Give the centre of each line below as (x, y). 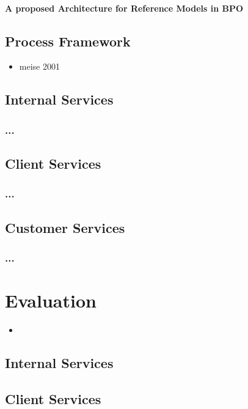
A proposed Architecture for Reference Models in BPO (124, 8)
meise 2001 (39, 66)
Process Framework (68, 41)
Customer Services (65, 227)
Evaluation (51, 300)
